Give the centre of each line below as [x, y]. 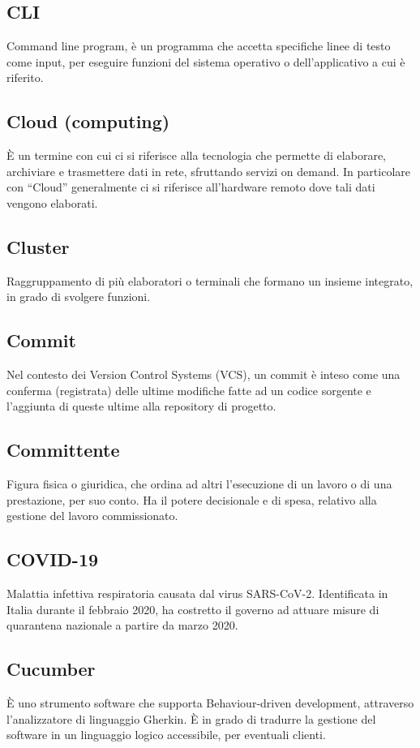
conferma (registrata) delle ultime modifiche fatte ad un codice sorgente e [189, 390]
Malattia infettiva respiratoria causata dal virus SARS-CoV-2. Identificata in [197, 593]
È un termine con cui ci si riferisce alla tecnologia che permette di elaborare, [196, 155]
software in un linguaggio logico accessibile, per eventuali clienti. [166, 735]
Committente [63, 450]
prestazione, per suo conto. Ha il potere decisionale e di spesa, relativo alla [192, 499]
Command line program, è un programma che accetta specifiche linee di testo [199, 46]
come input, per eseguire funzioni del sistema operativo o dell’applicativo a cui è [206, 61]
